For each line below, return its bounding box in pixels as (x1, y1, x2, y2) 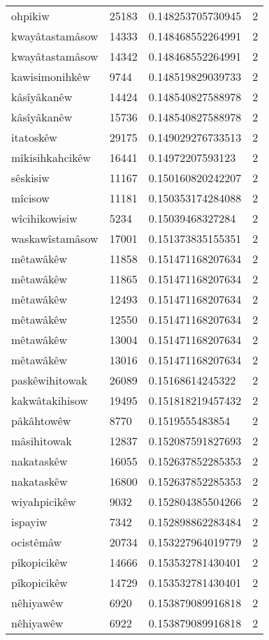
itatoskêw (11, 129, 57, 145)
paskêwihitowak (11, 372, 87, 388)
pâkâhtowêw (11, 412, 71, 429)
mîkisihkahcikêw (11, 149, 91, 165)
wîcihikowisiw (11, 210, 78, 226)
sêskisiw (11, 170, 50, 186)
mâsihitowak (11, 433, 72, 449)
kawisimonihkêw (11, 68, 90, 84)
